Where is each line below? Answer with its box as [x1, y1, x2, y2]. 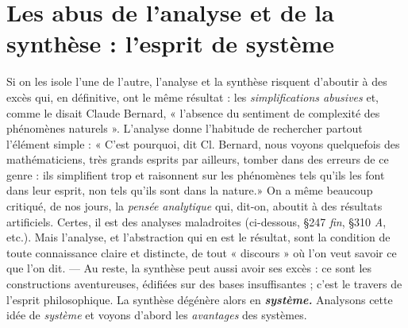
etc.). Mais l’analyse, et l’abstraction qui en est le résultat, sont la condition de [6, 229, 391, 245]
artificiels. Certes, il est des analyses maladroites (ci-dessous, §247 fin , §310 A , [6, 213, 387, 230]
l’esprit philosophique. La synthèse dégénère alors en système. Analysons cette [6, 291, 393, 307]
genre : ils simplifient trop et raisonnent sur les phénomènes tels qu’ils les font [6, 166, 385, 183]
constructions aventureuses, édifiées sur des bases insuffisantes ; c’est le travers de [6, 276, 402, 292]
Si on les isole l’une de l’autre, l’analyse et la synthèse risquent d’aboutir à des [6, 73, 387, 90]
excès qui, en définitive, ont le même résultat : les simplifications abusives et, [6, 88, 379, 105]
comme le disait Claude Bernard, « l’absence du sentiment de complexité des [6, 104, 380, 121]
